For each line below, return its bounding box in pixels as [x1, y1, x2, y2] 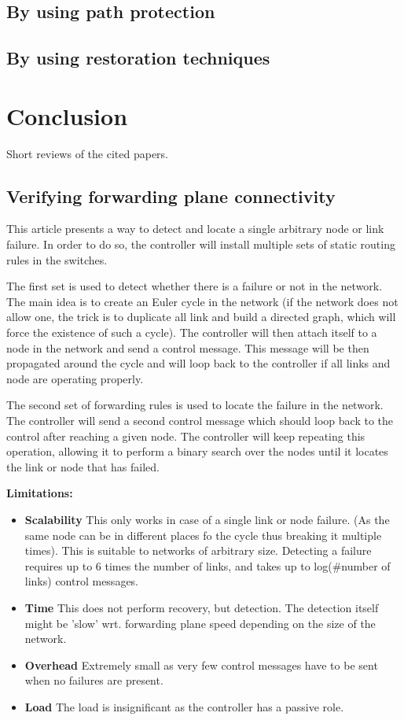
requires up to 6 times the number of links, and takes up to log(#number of [24, 557, 391, 574]
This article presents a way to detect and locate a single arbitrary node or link [6, 220, 384, 237]
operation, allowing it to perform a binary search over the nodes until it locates [6, 443, 388, 460]
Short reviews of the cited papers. [6, 145, 168, 161]
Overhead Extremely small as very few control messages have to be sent [24, 656, 378, 673]
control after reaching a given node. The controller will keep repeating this [6, 427, 365, 444]
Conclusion [6, 99, 128, 131]
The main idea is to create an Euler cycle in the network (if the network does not [6, 293, 398, 309]
